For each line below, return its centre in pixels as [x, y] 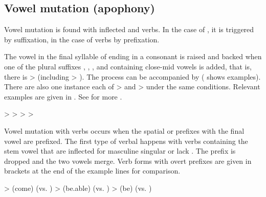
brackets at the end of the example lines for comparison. [92, 171]
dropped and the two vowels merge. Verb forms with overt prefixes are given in [128, 161]
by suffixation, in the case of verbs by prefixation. [82, 39]
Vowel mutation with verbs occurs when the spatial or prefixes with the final [124, 130]
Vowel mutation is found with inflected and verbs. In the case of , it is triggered [129, 29]
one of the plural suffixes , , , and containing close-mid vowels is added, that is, [128, 66]
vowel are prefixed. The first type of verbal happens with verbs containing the [126, 141]
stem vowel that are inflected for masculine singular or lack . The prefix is [120, 151]
